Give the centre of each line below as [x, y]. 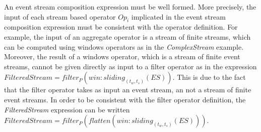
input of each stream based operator [60, 16]
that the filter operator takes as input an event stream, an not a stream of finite [128, 90]
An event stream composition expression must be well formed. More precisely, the [130, 7]
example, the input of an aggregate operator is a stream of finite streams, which [127, 36]
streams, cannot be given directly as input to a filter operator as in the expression [130, 66]
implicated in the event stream [178, 16]
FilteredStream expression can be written [67, 109]
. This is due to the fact [209, 77]
